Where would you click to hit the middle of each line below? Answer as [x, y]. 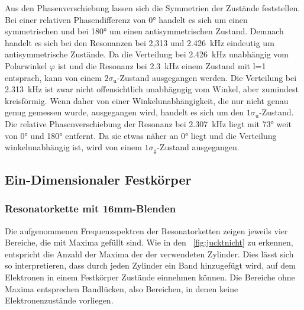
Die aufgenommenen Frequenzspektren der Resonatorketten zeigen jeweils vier [146, 230]
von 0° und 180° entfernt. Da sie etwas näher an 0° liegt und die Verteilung [141, 135]
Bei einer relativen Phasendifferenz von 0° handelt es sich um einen [126, 19]
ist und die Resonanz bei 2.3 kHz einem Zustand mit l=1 [162, 65]
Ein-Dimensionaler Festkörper [98, 179]
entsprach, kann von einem [53, 77]
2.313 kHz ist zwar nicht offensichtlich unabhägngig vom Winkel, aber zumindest [152, 89]
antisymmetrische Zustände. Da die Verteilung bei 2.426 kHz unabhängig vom [147, 54]
